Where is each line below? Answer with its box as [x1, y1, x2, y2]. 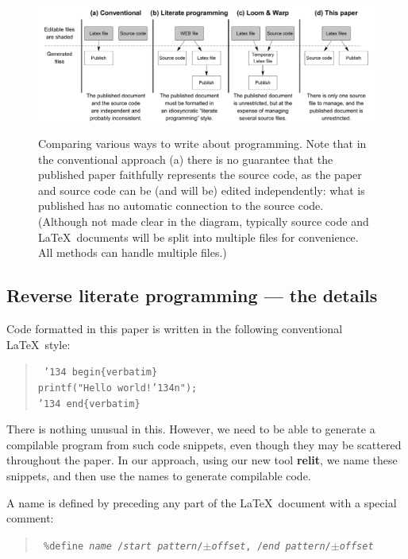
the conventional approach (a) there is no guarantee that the [38, 150, 333, 167]
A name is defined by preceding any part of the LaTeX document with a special [6, 494, 397, 510]
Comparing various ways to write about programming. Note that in [38, 135, 367, 152]
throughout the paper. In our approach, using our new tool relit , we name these [6, 452, 398, 468]
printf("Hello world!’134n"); [37, 382, 198, 394]
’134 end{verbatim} [37, 398, 140, 410]
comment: [6, 510, 54, 526]
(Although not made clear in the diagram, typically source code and [38, 213, 369, 230]
